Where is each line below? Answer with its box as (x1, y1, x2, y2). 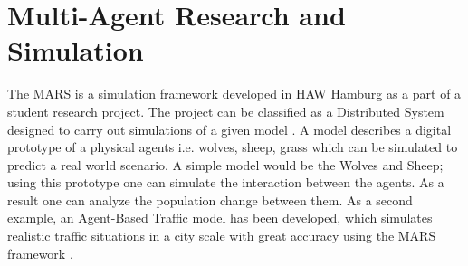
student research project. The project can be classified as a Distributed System (7, 101, 444, 120)
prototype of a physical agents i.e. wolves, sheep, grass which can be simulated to (7, 138, 458, 157)
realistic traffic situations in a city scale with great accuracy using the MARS (7, 226, 436, 245)
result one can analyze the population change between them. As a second (7, 190, 413, 209)
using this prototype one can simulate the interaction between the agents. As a (7, 173, 444, 192)
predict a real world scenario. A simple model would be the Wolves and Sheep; (7, 155, 444, 174)
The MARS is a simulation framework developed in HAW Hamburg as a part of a (7, 84, 462, 103)
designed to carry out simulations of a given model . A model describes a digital (7, 119, 452, 138)
